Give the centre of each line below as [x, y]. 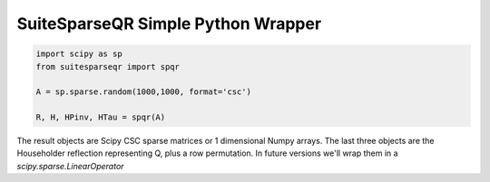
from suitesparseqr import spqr [108, 67]
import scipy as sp [79, 54]
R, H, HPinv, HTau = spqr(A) [101, 117]
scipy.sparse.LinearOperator [70, 166]
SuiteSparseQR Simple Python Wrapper [169, 24]
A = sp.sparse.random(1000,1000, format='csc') [143, 92]
